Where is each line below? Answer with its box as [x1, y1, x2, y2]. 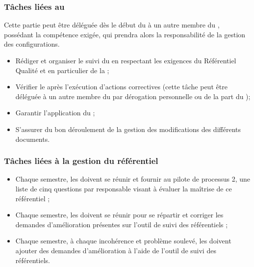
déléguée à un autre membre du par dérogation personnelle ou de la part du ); [15, 91, 251, 101]
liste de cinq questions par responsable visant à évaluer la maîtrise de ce [15, 183, 232, 193]
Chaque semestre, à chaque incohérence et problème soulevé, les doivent [15, 236, 231, 246]
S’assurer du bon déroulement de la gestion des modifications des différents [15, 124, 241, 134]
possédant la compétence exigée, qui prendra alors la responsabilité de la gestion [4, 29, 246, 39]
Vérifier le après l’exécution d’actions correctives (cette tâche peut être [15, 81, 228, 92]
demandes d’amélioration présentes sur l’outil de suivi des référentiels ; [15, 219, 228, 229]
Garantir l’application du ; [15, 107, 95, 118]
